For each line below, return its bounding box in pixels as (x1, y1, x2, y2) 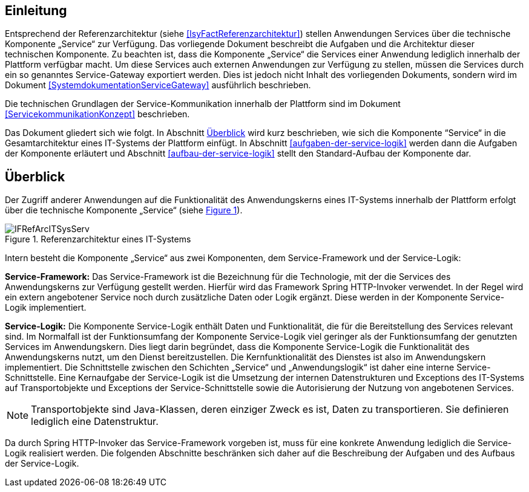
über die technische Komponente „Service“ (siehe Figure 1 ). (5, 205, 243, 216)
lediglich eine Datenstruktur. (31, 415, 159, 428)
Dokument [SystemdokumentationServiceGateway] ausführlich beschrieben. (5, 80, 311, 91)
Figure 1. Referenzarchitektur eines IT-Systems (5, 234, 191, 245)
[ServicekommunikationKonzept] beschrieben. (5, 109, 190, 120)
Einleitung (5, 3, 67, 18)
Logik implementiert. (5, 302, 87, 313)
